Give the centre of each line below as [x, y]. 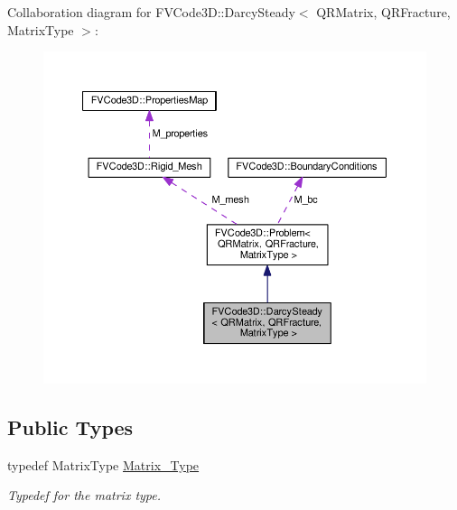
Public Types [70, 427]
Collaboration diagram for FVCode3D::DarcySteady [151, 12]
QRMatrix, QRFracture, [383, 12]
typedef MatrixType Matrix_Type [103, 464]
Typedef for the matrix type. [84, 495]
